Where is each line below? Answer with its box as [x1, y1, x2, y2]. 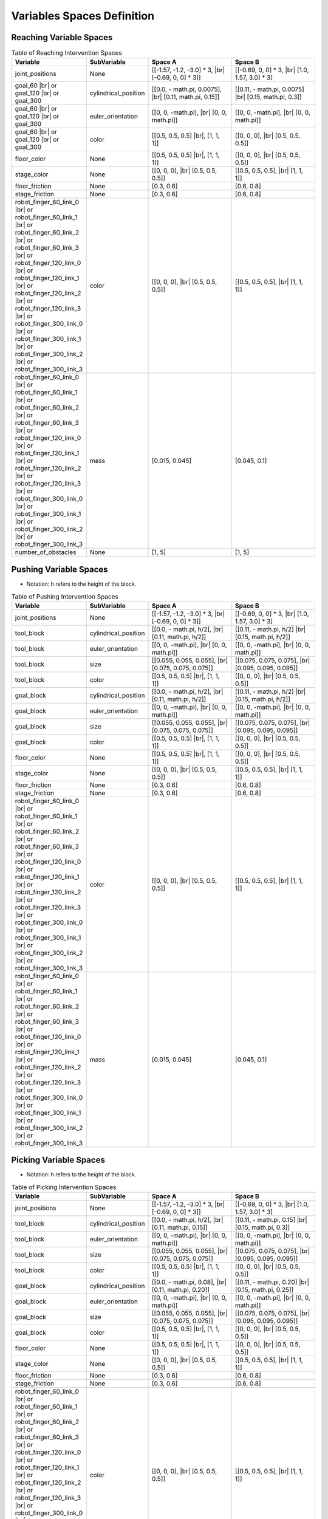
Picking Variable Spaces [11, 1155, 106, 1165]
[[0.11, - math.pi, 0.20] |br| [234, 1278, 310, 1286]
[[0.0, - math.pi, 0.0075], [151, 85, 222, 94]
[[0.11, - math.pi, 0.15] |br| [234, 1216, 307, 1224]
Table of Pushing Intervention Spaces [11, 592, 118, 601]
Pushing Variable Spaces [11, 564, 109, 574]
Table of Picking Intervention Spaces [11, 1182, 117, 1191]
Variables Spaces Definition [11, 9, 155, 22]
